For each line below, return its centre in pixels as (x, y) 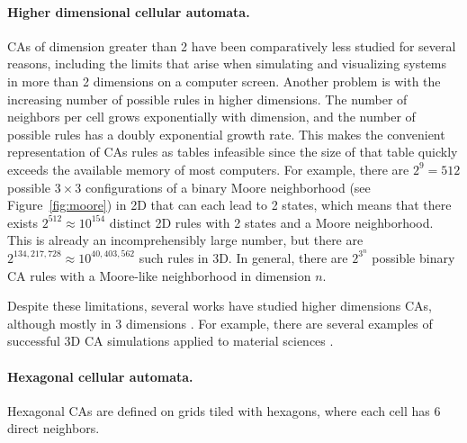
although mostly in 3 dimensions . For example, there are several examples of (220, 323)
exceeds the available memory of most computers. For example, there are (208, 169)
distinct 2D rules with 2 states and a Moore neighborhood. (271, 222)
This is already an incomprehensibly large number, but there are (185, 240)
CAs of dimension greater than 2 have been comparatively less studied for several (232, 45)
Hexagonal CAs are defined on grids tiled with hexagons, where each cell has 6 (224, 410)
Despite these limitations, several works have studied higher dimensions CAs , (220, 306)
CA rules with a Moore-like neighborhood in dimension (159, 275)
